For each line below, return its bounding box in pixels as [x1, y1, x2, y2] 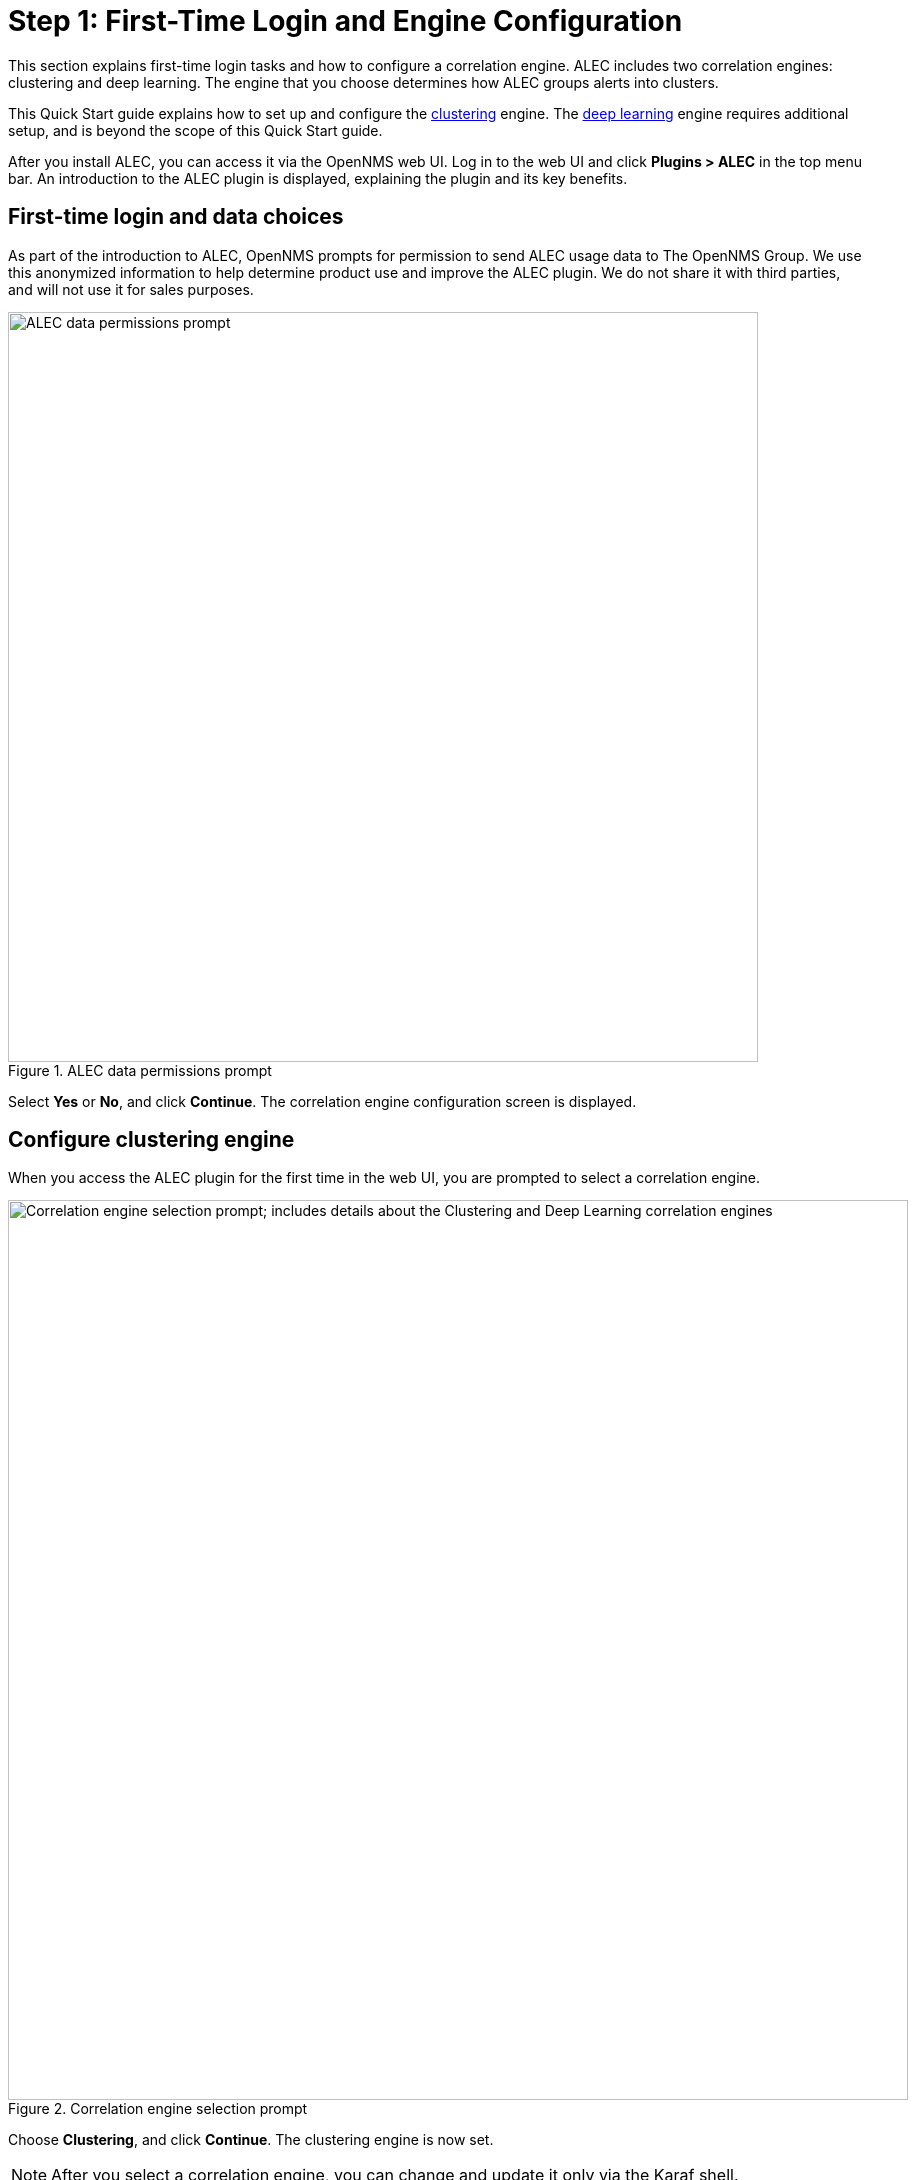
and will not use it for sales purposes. [8, 280, 254, 298]
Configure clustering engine [8, 1127, 295, 1153]
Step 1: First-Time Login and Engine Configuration [8, 4, 683, 38]
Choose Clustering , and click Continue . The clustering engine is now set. [8, 2131, 494, 2149]
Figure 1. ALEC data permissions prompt [8, 1061, 272, 1079]
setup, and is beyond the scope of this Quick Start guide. [8, 121, 383, 139]
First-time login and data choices [8, 204, 344, 230]
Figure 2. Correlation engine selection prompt [8, 2100, 308, 2118]
